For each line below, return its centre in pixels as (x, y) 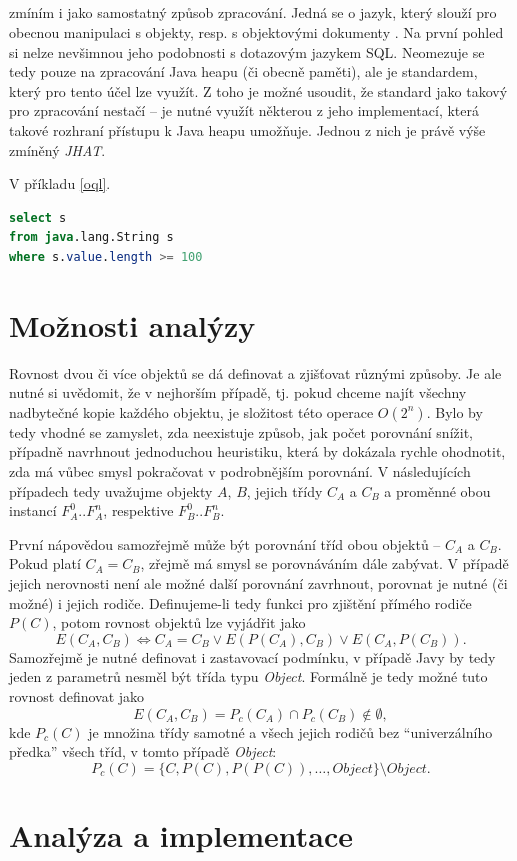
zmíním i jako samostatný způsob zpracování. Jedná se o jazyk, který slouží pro (253, 12)
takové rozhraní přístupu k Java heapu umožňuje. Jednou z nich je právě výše (247, 129)
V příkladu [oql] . (60, 183)
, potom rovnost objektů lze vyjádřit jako (179, 622)
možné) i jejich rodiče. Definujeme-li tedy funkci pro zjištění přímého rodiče (240, 602)
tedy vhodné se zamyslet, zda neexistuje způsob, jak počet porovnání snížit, (241, 431)
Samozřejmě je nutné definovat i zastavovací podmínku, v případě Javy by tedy (252, 656)
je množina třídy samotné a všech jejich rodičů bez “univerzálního (290, 731)
